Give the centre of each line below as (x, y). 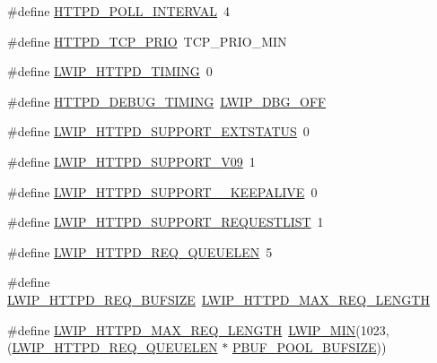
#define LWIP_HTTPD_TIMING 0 (110, 71)
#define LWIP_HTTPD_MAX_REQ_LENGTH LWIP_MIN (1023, (198, 329)
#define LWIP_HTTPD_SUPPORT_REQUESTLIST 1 (166, 222)
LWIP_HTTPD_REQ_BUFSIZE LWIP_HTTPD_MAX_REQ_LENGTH (218, 299)
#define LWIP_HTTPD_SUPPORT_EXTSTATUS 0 (158, 131)
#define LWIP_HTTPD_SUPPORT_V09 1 (131, 161)
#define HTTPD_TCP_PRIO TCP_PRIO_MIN (147, 41)
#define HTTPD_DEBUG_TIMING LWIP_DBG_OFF (167, 101)
